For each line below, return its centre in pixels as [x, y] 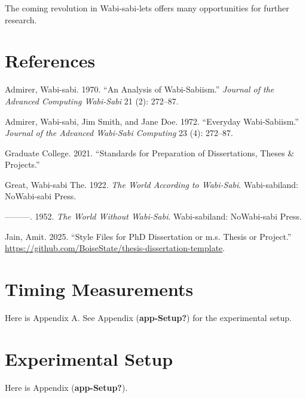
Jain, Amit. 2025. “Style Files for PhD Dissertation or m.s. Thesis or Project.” [148, 236]
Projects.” [22, 164]
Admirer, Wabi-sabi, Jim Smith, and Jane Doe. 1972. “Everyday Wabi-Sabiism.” [152, 121]
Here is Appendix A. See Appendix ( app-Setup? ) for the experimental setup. [149, 317]
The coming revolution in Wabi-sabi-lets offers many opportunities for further [147, 8]
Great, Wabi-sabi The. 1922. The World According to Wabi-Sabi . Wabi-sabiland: [152, 184]
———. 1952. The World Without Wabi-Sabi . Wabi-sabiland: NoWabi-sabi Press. [153, 216]
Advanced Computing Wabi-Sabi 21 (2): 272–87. [92, 101]
